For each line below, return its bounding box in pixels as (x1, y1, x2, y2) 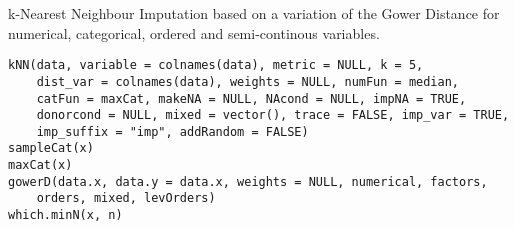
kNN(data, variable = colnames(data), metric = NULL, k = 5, (8, 58, 424, 73)
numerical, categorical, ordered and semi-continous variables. (8, 22, 380, 43)
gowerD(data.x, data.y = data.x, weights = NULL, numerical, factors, (8, 174, 488, 189)
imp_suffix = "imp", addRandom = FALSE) (36, 124, 309, 139)
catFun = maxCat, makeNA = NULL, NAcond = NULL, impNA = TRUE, (36, 91, 467, 106)
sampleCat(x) (8, 141, 94, 156)
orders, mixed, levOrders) (36, 191, 216, 206)
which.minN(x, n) (8, 208, 123, 223)
